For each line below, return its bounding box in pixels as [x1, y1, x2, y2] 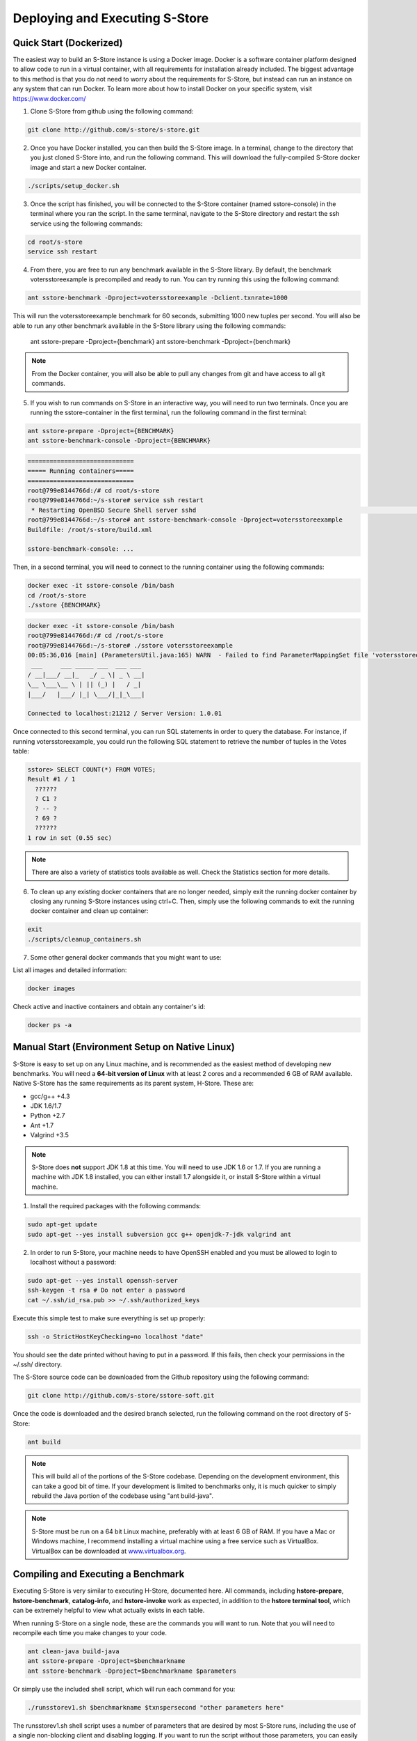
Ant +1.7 [30, 1121, 54, 1130]
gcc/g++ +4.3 [30, 1092, 70, 1100]
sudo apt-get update [27, 1221, 97, 1228]
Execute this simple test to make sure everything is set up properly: [13, 1313, 206, 1322]
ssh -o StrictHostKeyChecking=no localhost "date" [27, 1332, 204, 1341]
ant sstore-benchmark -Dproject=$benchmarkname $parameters [27, 1666, 237, 1675]
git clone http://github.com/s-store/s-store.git [27, 126, 200, 134]
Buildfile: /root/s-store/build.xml [27, 526, 153, 533]
